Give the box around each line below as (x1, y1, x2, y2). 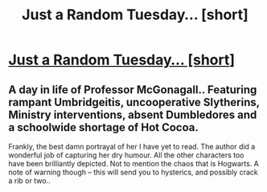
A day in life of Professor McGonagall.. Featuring (8, 83, 257, 96)
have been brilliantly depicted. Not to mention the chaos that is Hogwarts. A (8, 159, 260, 168)
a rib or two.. (8, 176, 51, 186)
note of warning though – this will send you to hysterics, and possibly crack (8, 167, 259, 177)
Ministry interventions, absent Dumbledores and (8, 108, 257, 121)
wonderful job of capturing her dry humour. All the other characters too (8, 150, 244, 160)
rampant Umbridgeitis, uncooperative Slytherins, (8, 95, 260, 109)
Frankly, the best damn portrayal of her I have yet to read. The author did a (8, 142, 256, 151)
